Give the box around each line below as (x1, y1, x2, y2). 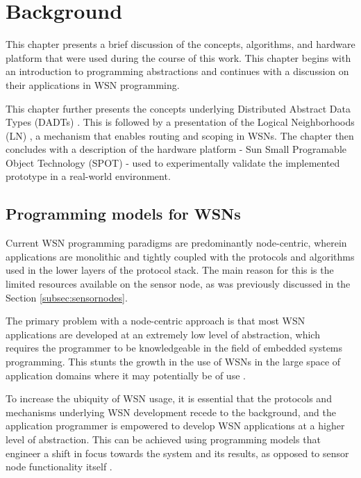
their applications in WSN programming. (6, 77, 180, 92)
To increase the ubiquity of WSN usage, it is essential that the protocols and (6, 391, 332, 406)
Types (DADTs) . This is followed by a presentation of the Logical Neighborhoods (6, 115, 355, 129)
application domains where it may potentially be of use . (6, 368, 246, 382)
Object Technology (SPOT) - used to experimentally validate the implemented (6, 155, 340, 170)
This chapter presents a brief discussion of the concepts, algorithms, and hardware (6, 37, 355, 51)
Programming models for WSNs (6, 203, 241, 224)
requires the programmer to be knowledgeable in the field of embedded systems (6, 340, 343, 355)
